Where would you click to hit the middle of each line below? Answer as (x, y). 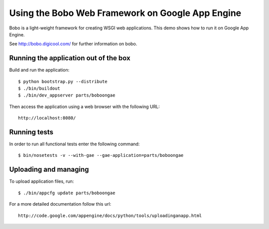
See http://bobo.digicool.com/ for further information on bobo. (73, 44)
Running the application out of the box (70, 58)
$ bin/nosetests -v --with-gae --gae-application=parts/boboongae (101, 155)
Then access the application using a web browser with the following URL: (84, 107)
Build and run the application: (39, 70)
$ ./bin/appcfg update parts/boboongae (67, 193)
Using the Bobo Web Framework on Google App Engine (125, 13)
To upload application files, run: (42, 181)
